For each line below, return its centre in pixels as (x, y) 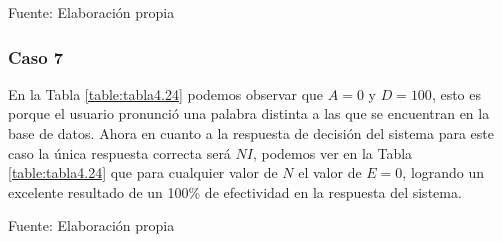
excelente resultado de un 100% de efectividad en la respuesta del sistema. (235, 191)
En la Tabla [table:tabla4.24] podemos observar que (166, 93)
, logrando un (443, 172)
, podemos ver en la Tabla (332, 152)
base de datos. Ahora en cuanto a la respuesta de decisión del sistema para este (251, 133)
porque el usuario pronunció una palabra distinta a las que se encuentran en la (249, 113)
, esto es (456, 93)
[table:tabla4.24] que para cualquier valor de (143, 172)
